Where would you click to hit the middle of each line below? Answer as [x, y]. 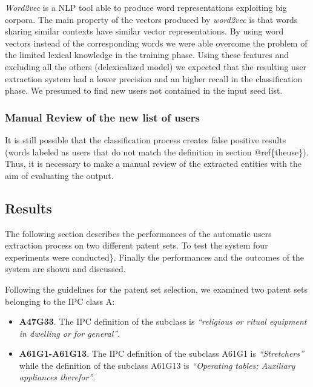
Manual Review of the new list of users [102, 117]
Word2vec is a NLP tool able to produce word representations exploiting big [146, 7]
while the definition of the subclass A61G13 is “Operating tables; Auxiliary [157, 365]
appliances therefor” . [57, 377]
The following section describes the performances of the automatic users [138, 233]
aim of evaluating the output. [59, 175]
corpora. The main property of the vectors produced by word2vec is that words [151, 19]
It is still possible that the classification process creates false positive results [146, 139]
